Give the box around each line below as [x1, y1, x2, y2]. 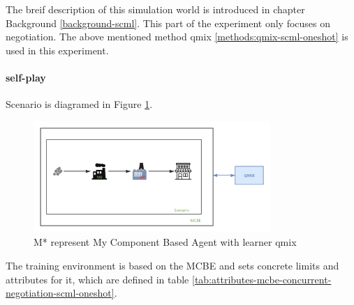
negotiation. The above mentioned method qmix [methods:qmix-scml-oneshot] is [6, 29, 348, 44]
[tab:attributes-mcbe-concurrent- [192, 272, 332, 286]
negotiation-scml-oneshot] [6, 286, 115, 300]
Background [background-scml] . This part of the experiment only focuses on [6, 15, 331, 30]
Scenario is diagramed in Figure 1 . [6, 97, 153, 111]
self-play [6, 70, 46, 84]
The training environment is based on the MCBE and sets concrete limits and [6, 258, 339, 272]
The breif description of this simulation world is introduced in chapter [6, 2, 305, 16]
